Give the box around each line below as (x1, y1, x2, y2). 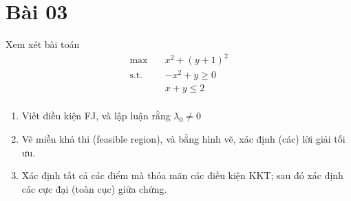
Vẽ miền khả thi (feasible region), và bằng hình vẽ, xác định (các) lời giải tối (21, 132, 345, 146)
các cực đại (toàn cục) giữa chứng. (21, 181, 167, 196)
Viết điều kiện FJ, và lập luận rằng (21, 108, 171, 123)
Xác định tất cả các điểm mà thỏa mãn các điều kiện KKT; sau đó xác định (21, 168, 343, 182)
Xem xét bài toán (6, 37, 80, 51)
